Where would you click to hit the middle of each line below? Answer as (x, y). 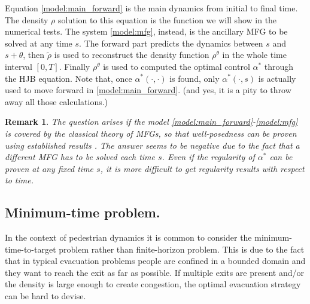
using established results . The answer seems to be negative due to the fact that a (152, 145)
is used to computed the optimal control (177, 66)
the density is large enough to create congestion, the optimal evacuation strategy (153, 284)
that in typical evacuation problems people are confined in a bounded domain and (155, 261)
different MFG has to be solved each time (80, 157)
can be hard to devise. (45, 296)
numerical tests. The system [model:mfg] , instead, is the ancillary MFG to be (146, 31)
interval (19, 66)
